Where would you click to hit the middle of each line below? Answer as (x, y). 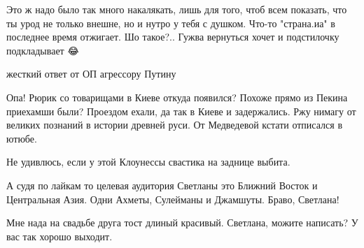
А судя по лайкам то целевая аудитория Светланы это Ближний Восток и (162, 185)
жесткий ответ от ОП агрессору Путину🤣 (93, 74)
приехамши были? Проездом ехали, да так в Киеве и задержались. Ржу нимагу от (181, 111)
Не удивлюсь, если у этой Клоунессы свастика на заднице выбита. (148, 162)
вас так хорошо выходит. (59, 236)
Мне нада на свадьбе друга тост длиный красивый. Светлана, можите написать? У (182, 223)
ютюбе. (22, 138)
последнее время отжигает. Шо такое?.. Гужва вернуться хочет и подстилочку (173, 37)
